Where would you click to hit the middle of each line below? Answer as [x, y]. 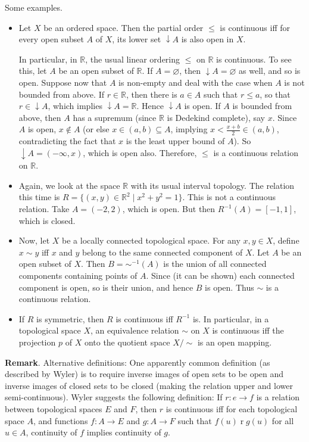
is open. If [202, 106]
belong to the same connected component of [163, 252]
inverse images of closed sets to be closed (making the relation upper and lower [149, 385]
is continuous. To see [254, 59]
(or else [96, 129]
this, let [33, 71]
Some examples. [34, 7]
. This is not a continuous [229, 197]
